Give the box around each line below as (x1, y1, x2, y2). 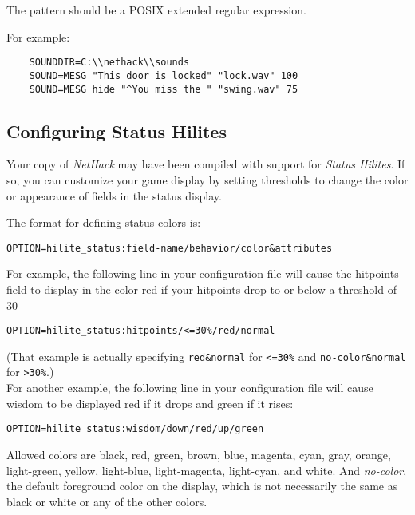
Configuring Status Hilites (6, 118, 227, 143)
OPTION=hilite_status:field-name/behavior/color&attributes (6, 242, 333, 254)
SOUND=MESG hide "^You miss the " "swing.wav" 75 (29, 83, 298, 95)
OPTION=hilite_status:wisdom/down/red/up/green (6, 423, 264, 435)
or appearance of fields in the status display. (6, 187, 222, 204)
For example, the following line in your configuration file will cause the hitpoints (6, 265, 399, 282)
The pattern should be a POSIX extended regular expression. (6, 2, 306, 18)
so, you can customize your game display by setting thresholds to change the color (6, 171, 409, 188)
